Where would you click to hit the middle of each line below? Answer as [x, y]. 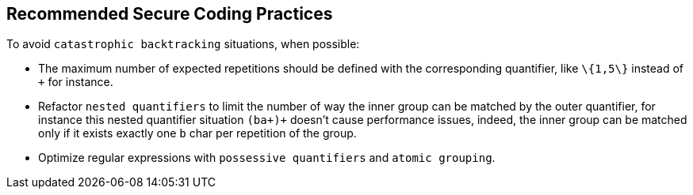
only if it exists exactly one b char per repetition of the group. [197, 133]
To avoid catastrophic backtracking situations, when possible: [183, 44]
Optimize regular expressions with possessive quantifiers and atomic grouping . [267, 158]
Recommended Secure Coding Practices [170, 14]
